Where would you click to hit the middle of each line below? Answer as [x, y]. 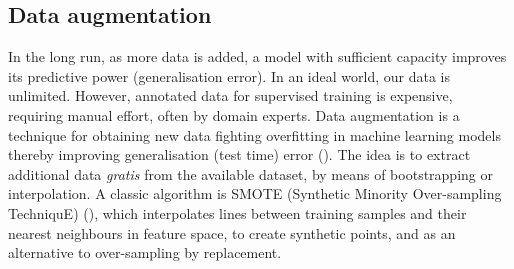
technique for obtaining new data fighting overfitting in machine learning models [254, 134]
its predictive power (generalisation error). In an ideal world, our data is [229, 75]
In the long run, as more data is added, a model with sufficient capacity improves [257, 56]
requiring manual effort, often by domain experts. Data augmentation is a [234, 114]
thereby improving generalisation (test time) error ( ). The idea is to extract [239, 154]
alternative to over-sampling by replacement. [145, 252]
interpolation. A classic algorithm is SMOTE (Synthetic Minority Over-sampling [255, 193]
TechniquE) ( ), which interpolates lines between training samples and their [237, 212]
